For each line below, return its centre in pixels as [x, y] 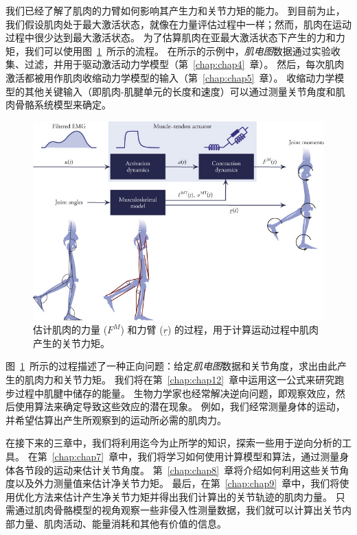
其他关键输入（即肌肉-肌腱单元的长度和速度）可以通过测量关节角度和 [180, 91]
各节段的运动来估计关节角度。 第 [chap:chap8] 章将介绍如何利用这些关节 [177, 469]
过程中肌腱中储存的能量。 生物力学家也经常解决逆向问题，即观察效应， [175, 393]
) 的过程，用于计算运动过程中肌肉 [243, 330]
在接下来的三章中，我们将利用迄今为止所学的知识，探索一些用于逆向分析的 [174, 443]
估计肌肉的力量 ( [70, 330]
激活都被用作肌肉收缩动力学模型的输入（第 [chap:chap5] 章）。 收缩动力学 [170, 77]
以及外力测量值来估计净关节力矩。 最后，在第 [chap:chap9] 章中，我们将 [177, 483]
